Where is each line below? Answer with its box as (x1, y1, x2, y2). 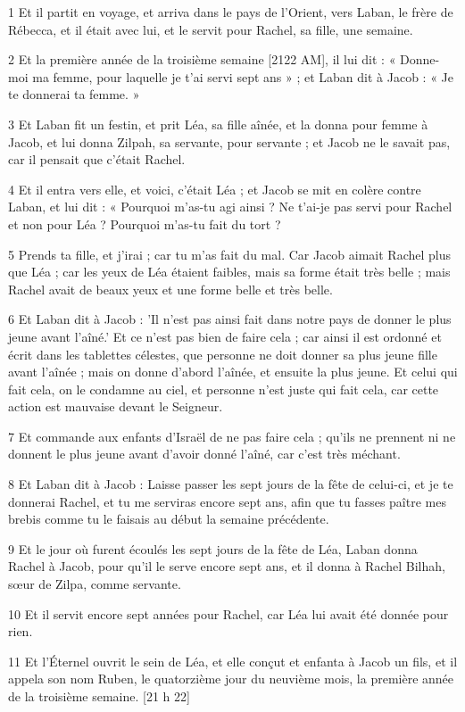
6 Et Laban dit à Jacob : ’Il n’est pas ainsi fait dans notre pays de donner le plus (8, 310, 452, 328)
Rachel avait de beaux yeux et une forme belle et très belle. (8, 279, 333, 298)
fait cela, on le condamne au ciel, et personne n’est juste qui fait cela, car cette (8, 379, 439, 398)
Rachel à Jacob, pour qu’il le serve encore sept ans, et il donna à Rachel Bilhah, (8, 557, 445, 575)
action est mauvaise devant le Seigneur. (8, 397, 223, 416)
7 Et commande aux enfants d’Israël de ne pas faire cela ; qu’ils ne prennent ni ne (8, 426, 456, 445)
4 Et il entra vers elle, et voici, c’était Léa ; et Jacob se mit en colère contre (8, 179, 421, 198)
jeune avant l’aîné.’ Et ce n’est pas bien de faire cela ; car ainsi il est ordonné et (8, 327, 442, 345)
